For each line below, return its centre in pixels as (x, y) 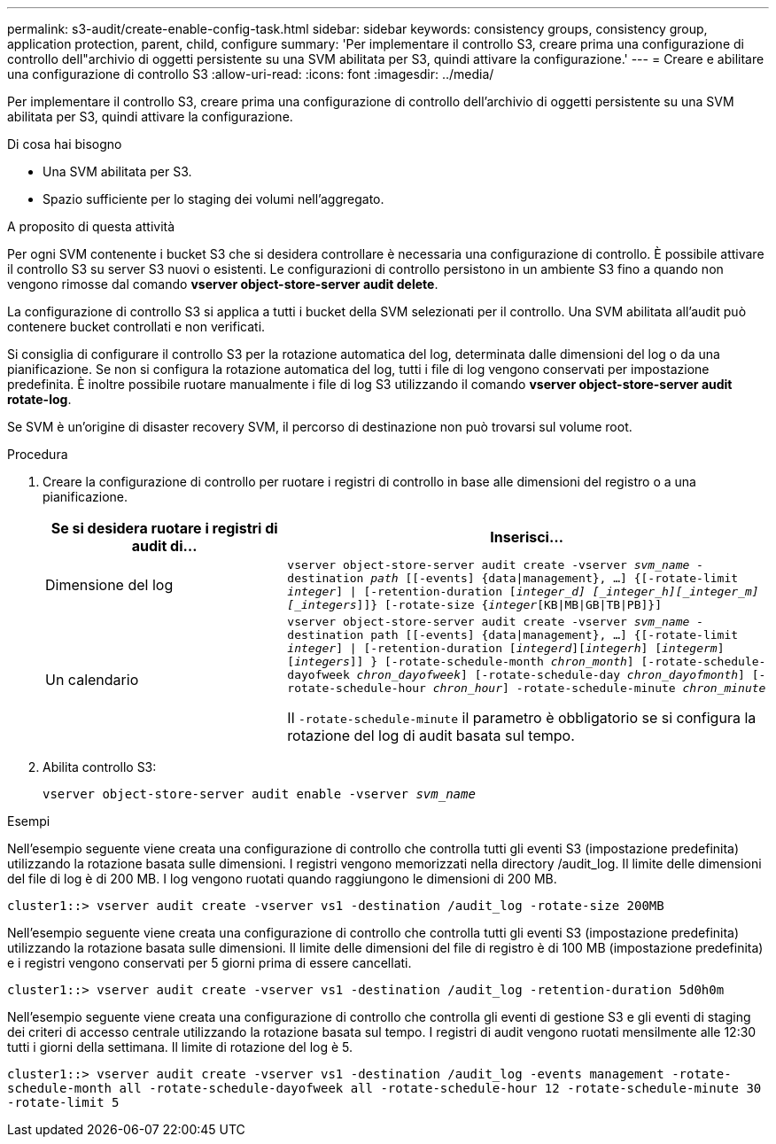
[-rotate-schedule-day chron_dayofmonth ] (609, 675)
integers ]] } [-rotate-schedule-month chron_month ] (464, 661)
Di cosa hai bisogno (65, 144)
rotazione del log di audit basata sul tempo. (431, 735)
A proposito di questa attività (91, 226)
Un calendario (92, 680)
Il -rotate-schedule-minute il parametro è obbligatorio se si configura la (522, 718)
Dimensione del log (109, 585)
